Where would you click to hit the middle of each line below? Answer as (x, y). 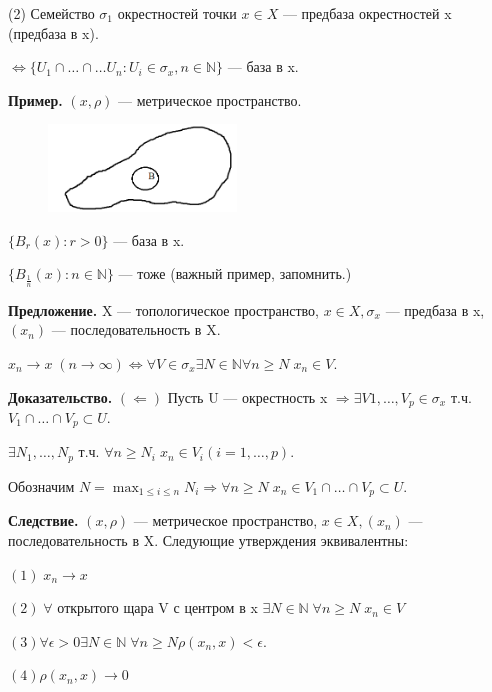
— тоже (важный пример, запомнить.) (235, 273)
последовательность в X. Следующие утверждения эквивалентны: (208, 539)
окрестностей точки (177, 13)
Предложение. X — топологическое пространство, (163, 309)
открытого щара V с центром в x (157, 607)
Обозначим (41, 485)
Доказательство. (60, 396)
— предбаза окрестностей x (367, 13)
